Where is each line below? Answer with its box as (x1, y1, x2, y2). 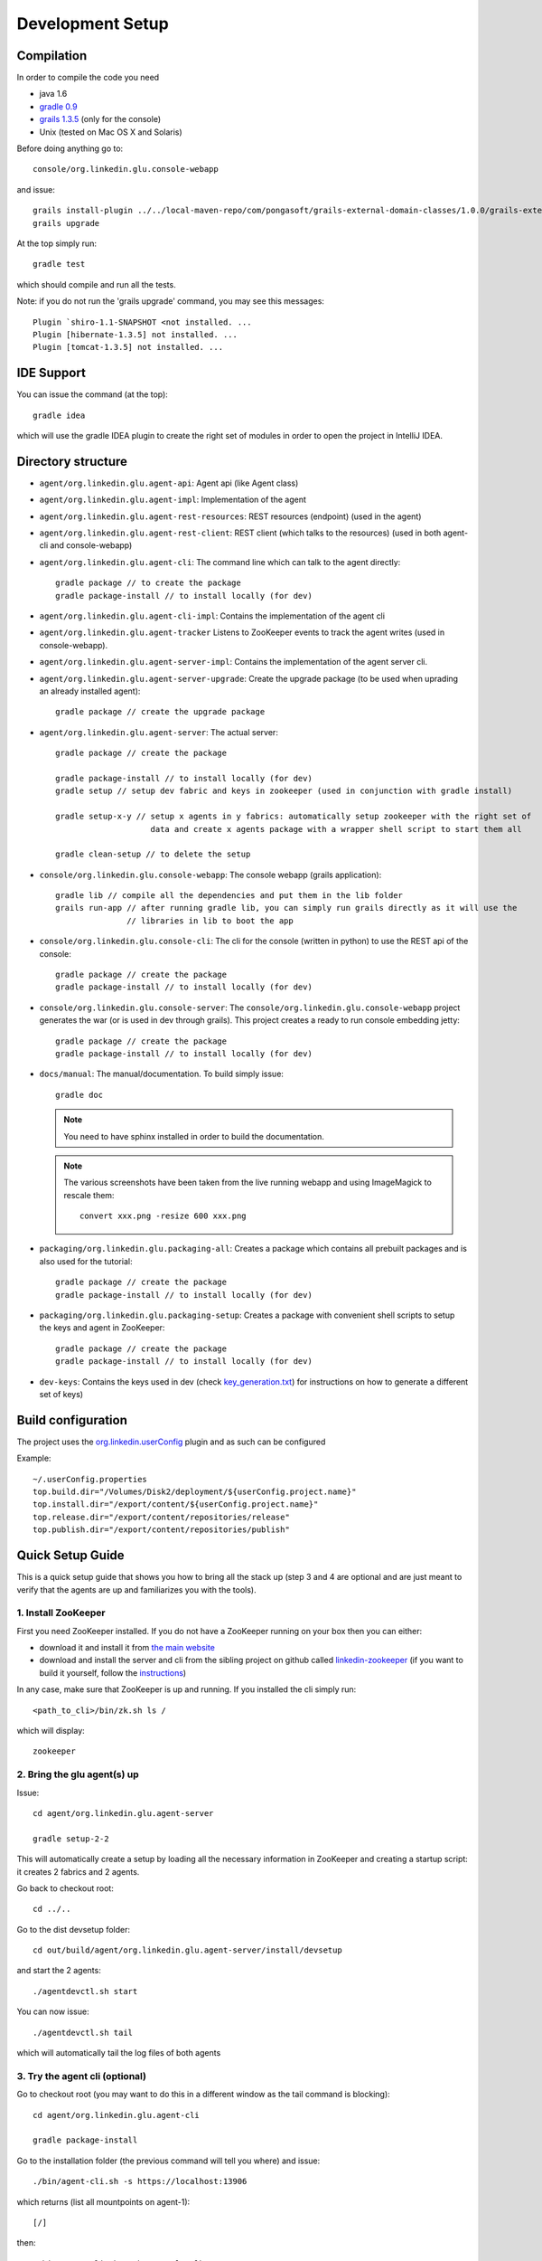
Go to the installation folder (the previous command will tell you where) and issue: (16, 2155, 321, 2166)
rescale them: (63, 1189, 115, 1200)
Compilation (16, 48, 88, 63)
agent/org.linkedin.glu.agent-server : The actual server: (39, 726, 279, 737)
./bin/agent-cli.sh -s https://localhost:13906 (33, 2176, 248, 2187)
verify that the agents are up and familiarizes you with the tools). (16, 1584, 257, 1595)
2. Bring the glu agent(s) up (16, 1768, 139, 1781)
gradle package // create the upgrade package (55, 706, 266, 717)
